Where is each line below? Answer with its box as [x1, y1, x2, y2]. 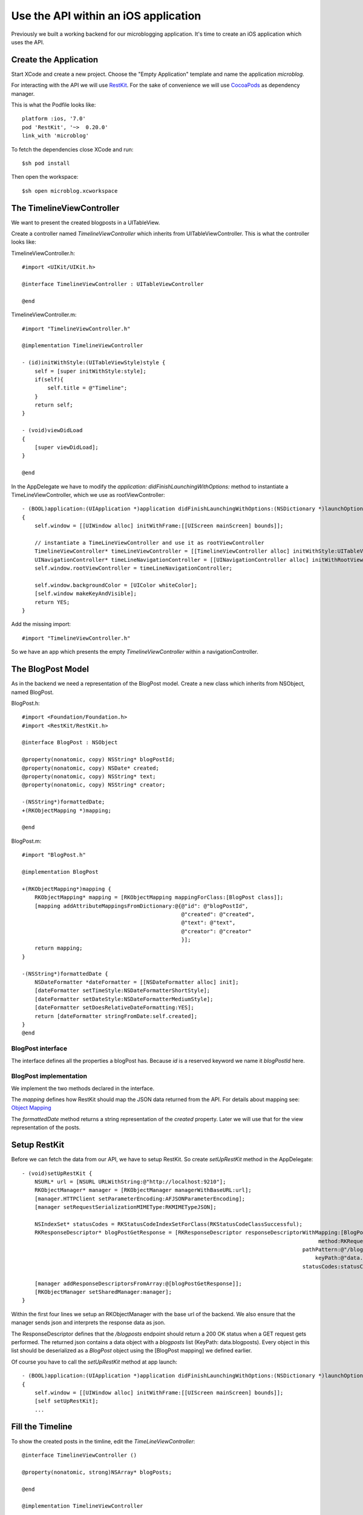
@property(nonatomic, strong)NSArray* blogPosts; [22, 1468, 172, 1476]
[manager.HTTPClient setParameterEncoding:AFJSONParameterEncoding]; [34, 1195, 246, 1202]
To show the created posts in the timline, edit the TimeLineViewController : [11, 1437, 195, 1445]
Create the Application [11, 55, 99, 65]
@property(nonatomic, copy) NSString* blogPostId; [22, 756, 175, 763]
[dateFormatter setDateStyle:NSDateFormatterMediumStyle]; [34, 996, 214, 1002]
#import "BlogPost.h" [22, 851, 86, 859]
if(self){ [34, 376, 64, 383]
